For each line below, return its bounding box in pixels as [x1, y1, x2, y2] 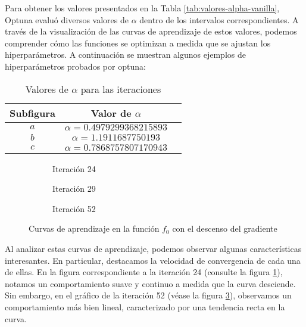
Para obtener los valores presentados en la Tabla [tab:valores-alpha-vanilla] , [5, 2, 280, 14]
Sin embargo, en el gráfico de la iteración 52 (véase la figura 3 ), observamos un [5, 289, 292, 301]
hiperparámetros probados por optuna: [5, 60, 146, 72]
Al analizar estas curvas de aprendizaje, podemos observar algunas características [5, 242, 302, 254]
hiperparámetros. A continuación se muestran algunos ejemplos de [5, 48, 246, 61]
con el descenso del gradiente [172, 222, 277, 235]
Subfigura [10, 105, 55, 120]
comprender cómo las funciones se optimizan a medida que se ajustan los [5, 36, 271, 49]
